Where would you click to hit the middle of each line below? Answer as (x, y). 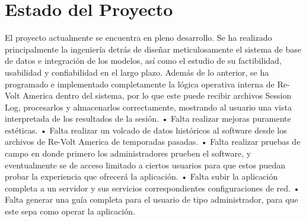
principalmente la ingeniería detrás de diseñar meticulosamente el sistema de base (153, 49)
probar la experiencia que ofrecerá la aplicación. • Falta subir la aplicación (141, 176)
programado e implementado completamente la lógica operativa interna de (140, 84)
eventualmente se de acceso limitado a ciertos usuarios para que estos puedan (145, 165)
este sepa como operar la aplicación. (70, 211)
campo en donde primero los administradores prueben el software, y (128, 153)
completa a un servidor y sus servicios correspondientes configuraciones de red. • (152, 188)
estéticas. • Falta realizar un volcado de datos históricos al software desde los (146, 130)
